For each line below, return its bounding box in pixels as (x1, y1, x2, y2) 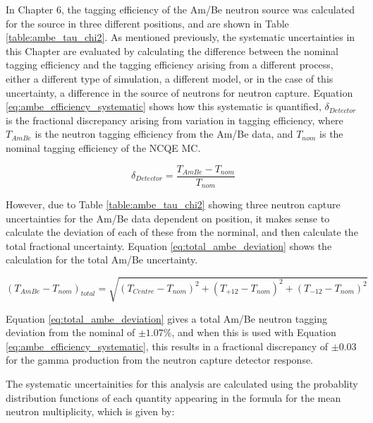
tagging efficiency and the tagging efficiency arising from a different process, (6, 57, 334, 72)
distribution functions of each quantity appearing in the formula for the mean (6, 390, 341, 405)
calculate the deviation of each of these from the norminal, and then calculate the (6, 225, 358, 239)
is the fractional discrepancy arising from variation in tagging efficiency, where (6, 112, 343, 127)
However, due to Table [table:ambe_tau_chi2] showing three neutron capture (6, 197, 341, 212)
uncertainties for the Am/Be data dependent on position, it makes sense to (6, 210, 330, 225)
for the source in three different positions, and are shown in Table (6, 16, 289, 30)
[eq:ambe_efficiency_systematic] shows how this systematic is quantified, (6, 99, 322, 114)
